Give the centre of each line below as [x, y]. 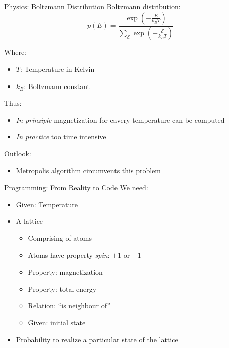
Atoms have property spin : [69, 255]
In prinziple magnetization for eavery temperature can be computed [120, 119]
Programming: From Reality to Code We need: [76, 187]
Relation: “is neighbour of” [69, 306]
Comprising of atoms [60, 238]
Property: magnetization [65, 272]
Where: [15, 52]
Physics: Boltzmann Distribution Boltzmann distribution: [92, 6]
